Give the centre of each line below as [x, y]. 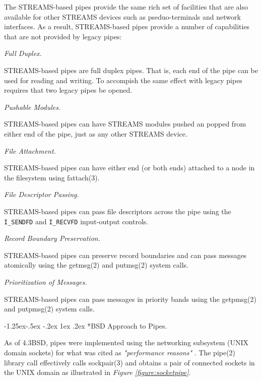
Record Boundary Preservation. [52, 238]
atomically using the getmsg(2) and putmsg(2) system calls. [96, 265]
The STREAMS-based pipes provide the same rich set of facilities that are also [126, 7]
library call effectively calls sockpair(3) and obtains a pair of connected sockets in [129, 362]
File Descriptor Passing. [42, 194]
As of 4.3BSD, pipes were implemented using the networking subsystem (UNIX [126, 342]
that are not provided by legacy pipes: [63, 36]
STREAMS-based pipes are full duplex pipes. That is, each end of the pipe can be [131, 70]
